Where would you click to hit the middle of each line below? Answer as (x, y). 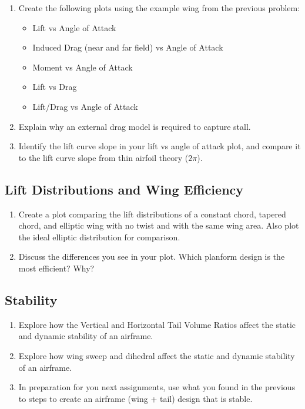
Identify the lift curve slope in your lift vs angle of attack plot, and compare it (160, 146)
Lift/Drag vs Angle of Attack (85, 106)
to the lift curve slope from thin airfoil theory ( (103, 157)
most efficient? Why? (56, 268)
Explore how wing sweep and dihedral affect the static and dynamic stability (157, 355)
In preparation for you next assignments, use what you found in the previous (157, 387)
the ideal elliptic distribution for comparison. (99, 237)
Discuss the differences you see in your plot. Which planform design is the (152, 257)
